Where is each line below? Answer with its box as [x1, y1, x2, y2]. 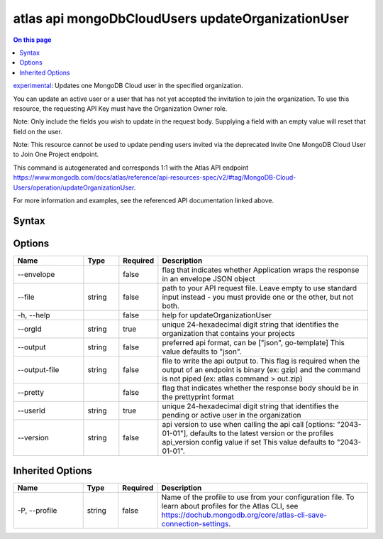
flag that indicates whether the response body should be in [162, 383, 360, 393]
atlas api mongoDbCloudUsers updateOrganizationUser [13, 11, 349, 26]
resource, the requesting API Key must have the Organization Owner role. [13, 104, 228, 113]
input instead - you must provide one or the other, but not [162, 292, 354, 302]
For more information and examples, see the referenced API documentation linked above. [13, 196, 274, 205]
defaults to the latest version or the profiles [189, 428, 334, 438]
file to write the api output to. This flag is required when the [162, 356, 360, 366]
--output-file [17, 364, 60, 374]
